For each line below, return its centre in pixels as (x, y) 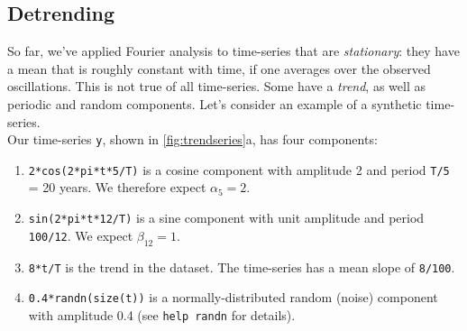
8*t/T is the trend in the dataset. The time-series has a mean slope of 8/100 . (242, 267)
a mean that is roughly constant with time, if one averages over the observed (219, 68)
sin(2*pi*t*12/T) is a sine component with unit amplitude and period (226, 218)
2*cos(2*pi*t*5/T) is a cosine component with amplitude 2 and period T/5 (239, 169)
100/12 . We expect (81, 235)
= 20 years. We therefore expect (117, 187)
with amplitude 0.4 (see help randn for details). (162, 314)
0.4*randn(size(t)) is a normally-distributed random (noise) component (233, 297)
